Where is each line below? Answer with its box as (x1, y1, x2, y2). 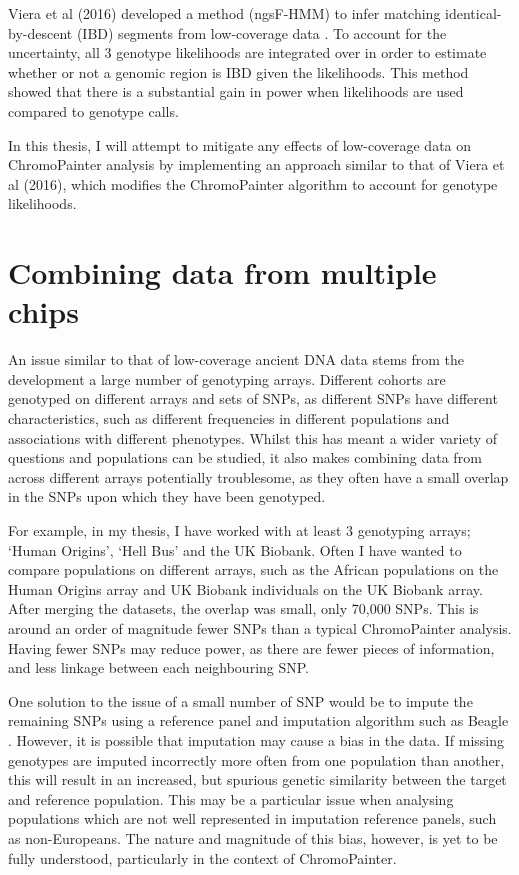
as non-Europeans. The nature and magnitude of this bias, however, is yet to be (8, 827, 498, 848)
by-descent (8, 22, 73, 43)
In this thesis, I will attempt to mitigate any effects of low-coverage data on (8, 134, 472, 155)
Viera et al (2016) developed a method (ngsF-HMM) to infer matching (8, 3, 441, 23)
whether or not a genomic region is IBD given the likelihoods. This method (8, 61, 469, 82)
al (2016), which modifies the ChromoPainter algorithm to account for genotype (8, 173, 498, 194)
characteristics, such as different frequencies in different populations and (8, 408, 450, 429)
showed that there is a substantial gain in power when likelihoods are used (8, 81, 464, 102)
